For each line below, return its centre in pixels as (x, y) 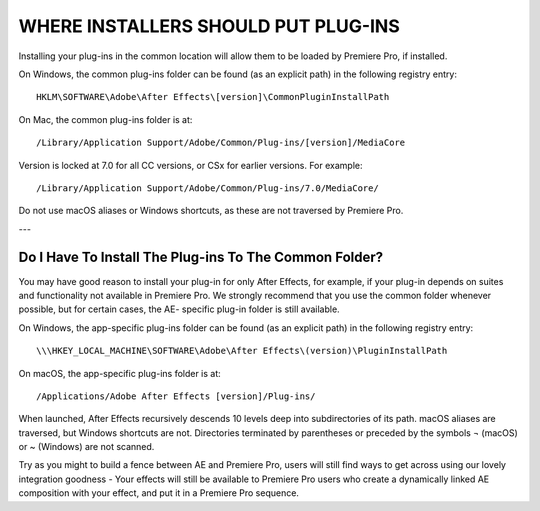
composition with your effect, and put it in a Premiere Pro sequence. (159, 493)
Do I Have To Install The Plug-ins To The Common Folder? (201, 257)
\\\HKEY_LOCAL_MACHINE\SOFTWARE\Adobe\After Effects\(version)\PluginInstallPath (242, 351)
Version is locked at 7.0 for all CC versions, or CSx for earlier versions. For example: (190, 165)
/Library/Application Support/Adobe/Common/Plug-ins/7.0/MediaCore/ (207, 188)
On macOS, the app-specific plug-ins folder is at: (120, 373)
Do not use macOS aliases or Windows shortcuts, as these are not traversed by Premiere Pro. (211, 211)
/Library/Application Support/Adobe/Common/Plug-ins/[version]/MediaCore (221, 143)
